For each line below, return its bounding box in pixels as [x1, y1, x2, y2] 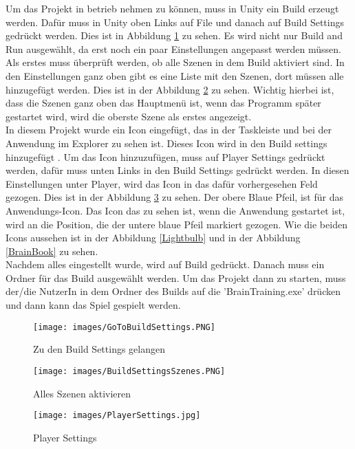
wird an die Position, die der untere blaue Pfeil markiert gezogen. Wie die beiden [6, 217, 347, 231]
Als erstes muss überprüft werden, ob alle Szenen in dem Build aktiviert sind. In [6, 55, 345, 69]
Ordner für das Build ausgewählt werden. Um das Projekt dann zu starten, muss [6, 270, 346, 285]
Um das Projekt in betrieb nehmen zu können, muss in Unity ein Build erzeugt [6, 1, 339, 15]
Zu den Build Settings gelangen [33, 342, 166, 356]
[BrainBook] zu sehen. [6, 243, 98, 258]
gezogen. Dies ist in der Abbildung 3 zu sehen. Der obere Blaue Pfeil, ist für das [6, 190, 343, 204]
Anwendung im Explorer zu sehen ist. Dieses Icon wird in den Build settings [6, 135, 327, 150]
